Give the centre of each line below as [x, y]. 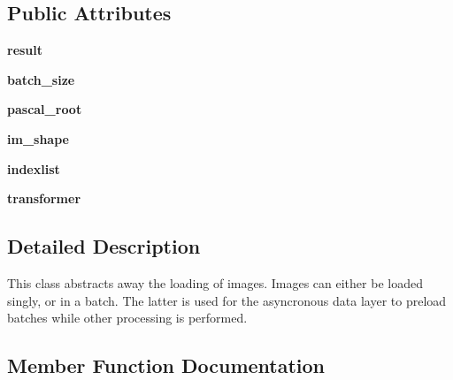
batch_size [41, 79]
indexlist [34, 168]
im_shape [38, 138]
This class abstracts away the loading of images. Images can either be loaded [215, 282]
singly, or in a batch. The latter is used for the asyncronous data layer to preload [227, 300]
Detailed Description [104, 246]
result [25, 50]
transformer [44, 198]
